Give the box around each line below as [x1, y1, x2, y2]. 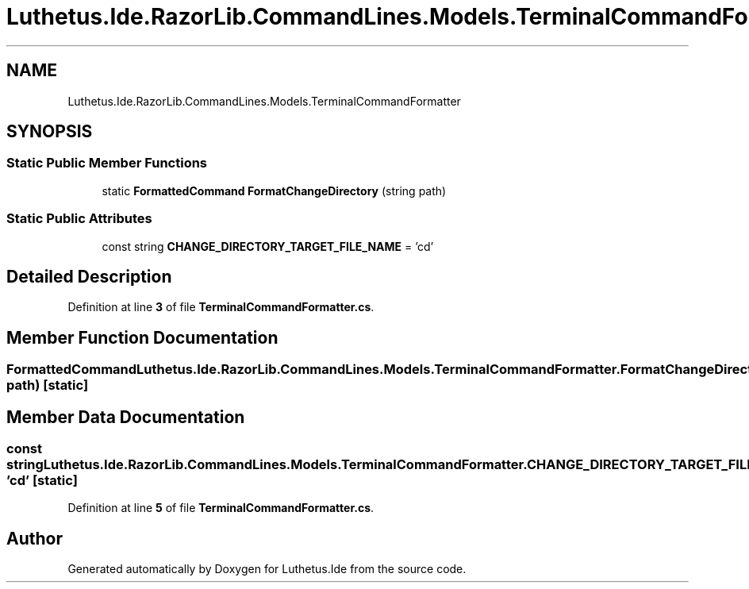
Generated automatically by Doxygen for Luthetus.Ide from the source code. [67, 562, 467, 576]
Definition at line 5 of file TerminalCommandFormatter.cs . [67, 501, 374, 515]
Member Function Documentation [6, 327, 278, 348]
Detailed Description [6, 266, 172, 287]
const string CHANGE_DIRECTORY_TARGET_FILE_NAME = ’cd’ [102, 239, 434, 253]
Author [6, 528, 63, 549]
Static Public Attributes [6, 210, 152, 227]
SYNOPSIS [6, 121, 93, 142]
